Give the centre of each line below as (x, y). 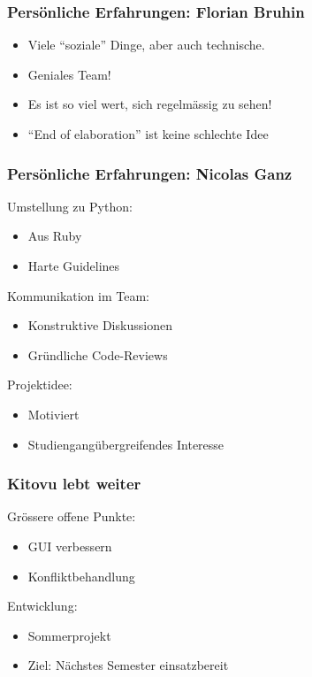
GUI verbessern (70, 546)
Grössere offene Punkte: (72, 516)
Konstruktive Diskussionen (100, 325)
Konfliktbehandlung (81, 576)
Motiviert (53, 414)
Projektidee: (40, 385)
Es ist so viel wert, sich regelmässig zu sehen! (150, 104)
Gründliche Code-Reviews (98, 354)
